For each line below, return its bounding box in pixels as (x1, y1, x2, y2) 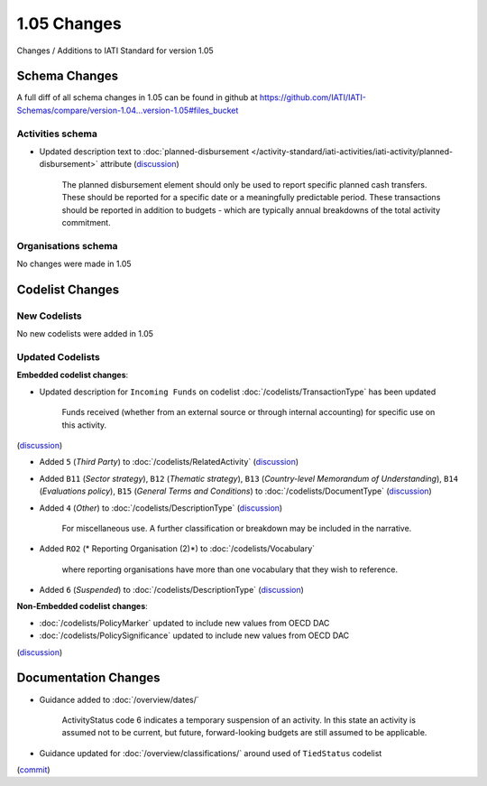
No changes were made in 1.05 (16, 258, 132, 270)
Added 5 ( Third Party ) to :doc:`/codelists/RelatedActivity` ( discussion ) (39, 457, 299, 467)
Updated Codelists (16, 351, 101, 363)
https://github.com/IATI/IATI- (259, 92, 367, 103)
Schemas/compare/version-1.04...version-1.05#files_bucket (16, 105, 239, 116)
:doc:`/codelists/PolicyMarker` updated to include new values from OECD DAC (39, 617, 330, 628)
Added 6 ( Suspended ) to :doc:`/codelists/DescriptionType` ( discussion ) (39, 585, 304, 596)
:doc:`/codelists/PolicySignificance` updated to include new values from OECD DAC (39, 630, 350, 641)
